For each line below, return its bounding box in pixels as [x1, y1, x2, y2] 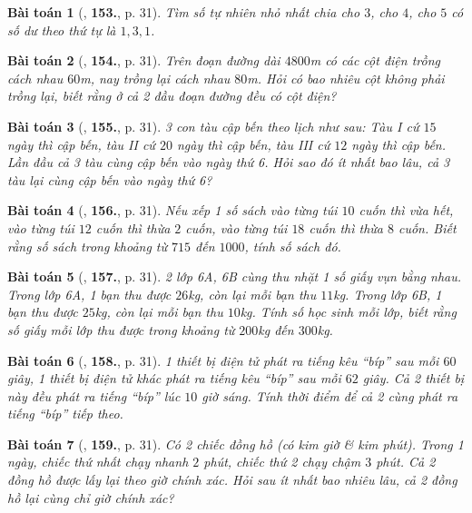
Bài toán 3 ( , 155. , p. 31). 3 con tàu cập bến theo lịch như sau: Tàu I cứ [7, 116, 419, 135]
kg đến [258, 320, 294, 339]
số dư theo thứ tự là [7, 20, 116, 39]
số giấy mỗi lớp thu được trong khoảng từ [7, 320, 235, 339]
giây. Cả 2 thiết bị [362, 369, 465, 388]
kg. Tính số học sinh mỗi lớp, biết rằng [240, 302, 457, 321]
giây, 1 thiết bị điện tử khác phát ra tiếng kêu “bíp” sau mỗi [7, 369, 341, 388]
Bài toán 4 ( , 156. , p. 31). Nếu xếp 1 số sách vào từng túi [7, 201, 338, 220]
